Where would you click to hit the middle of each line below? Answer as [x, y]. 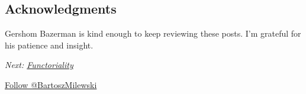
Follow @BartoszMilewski [51, 84]
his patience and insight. [49, 45]
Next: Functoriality [39, 65]
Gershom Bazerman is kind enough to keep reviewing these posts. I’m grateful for [153, 33]
